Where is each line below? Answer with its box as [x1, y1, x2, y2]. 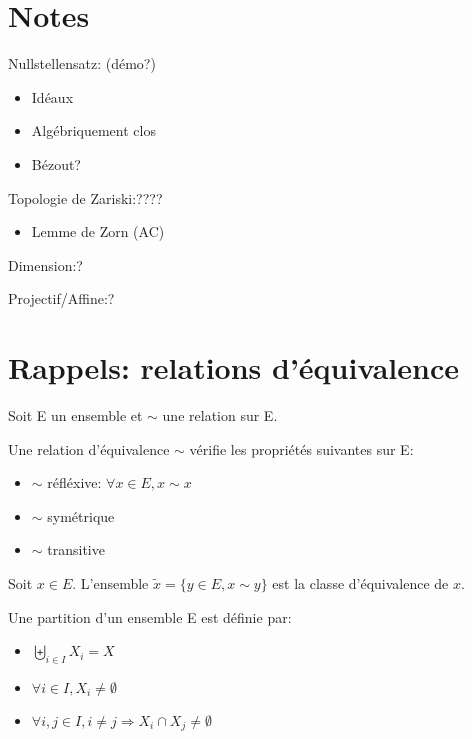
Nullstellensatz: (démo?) [8, 53, 156, 74]
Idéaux [31, 86, 74, 107]
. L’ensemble [72, 572, 149, 593]
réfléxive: [47, 472, 102, 493]
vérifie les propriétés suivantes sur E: [189, 438, 414, 459]
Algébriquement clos [31, 120, 156, 141]
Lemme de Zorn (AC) [31, 221, 165, 242]
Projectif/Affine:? [8, 288, 115, 309]
